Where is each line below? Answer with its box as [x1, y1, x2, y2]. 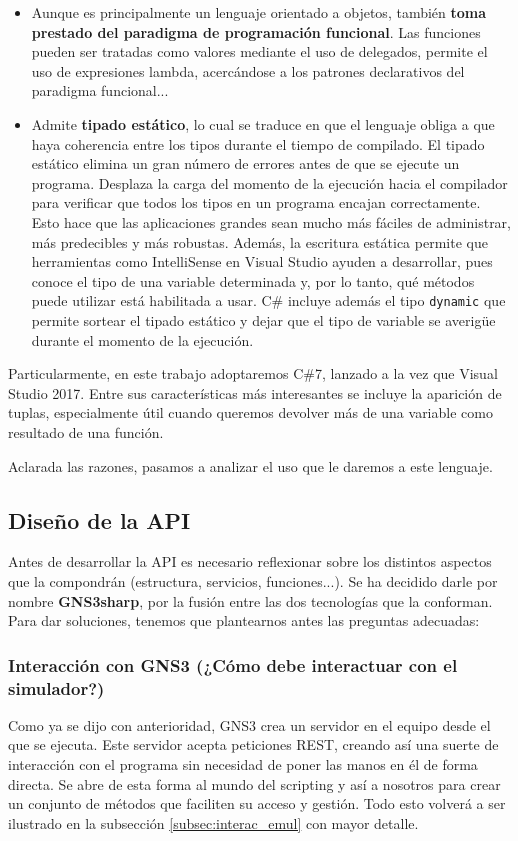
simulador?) [8, 675, 105, 700]
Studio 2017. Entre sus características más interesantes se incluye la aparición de [8, 382, 502, 403]
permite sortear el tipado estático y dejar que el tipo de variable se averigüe [31, 309, 496, 330]
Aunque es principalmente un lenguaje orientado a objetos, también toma [31, 2, 487, 22]
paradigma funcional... [31, 80, 169, 101]
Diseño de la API [8, 504, 191, 535]
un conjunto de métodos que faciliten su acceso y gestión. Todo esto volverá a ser [8, 793, 506, 814]
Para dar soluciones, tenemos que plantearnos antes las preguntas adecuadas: [8, 610, 480, 631]
